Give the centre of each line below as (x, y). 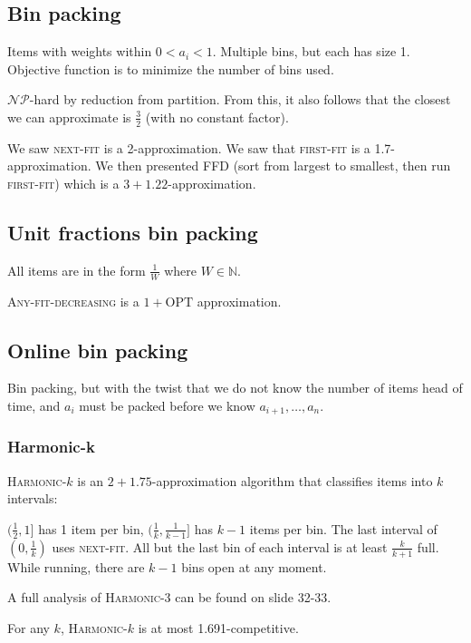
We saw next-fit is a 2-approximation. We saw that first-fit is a (189, 147)
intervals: (33, 498)
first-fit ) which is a (63, 183)
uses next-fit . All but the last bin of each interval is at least (220, 546)
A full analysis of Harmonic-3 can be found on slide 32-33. (169, 597)
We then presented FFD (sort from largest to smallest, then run (273, 166)
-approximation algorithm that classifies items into (292, 480)
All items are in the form (77, 270)
